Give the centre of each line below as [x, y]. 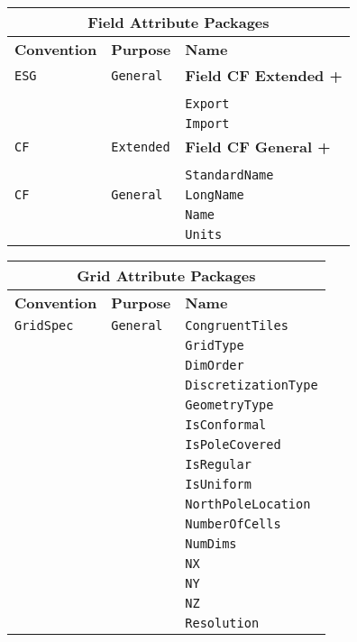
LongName [215, 195]
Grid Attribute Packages [166, 275]
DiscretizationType [252, 385]
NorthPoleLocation [248, 504]
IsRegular [218, 464]
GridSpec [44, 326]
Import [207, 124]
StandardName [229, 175]
